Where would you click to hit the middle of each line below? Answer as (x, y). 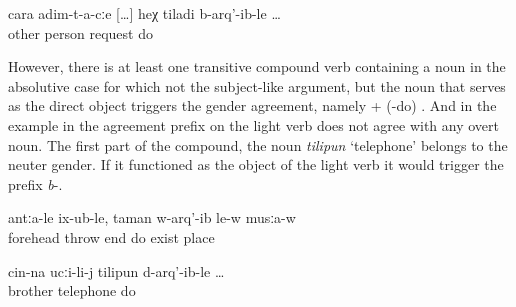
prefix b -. (35, 183)
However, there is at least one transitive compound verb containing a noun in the (257, 66)
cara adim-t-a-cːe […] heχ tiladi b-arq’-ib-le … (144, 13)
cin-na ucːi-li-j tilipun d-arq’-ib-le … (116, 270)
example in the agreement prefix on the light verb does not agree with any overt (254, 124)
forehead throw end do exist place (111, 236)
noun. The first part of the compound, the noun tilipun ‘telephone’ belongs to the (258, 144)
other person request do (80, 32)
